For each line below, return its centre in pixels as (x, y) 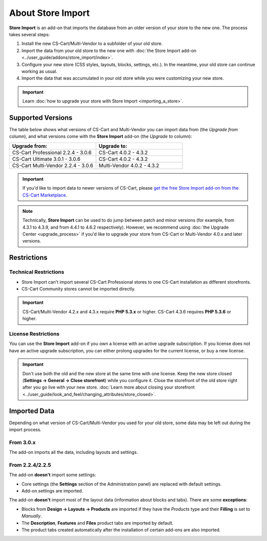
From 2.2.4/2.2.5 (30, 465)
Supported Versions (41, 118)
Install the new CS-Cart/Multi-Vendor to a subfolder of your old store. (92, 44)
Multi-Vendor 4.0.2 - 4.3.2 (129, 165)
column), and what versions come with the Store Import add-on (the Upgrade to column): (101, 137)
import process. (25, 429)
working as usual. (40, 71)
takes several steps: (29, 34)
